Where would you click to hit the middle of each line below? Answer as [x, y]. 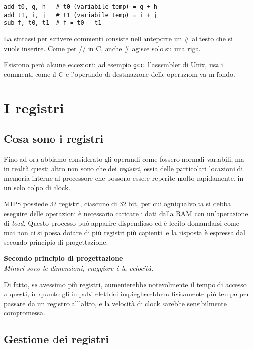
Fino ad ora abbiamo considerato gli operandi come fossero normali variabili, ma [124, 158]
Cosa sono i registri [54, 138]
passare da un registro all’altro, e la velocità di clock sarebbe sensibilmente [115, 303]
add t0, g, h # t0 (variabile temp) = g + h [81, 7]
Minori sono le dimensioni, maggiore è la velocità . [79, 267]
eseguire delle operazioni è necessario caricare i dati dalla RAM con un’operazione [126, 213]
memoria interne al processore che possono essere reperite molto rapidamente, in [124, 178]
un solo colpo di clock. [37, 187]
